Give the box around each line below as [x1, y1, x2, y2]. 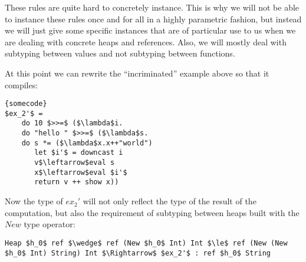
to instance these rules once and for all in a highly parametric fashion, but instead [5, 12, 302, 25]
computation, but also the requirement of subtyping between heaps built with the [5, 206, 300, 218]
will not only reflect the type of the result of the [83, 195, 256, 207]
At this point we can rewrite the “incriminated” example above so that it [5, 67, 269, 79]
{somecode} [5, 100, 47, 108]
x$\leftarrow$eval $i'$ [34, 168, 127, 177]
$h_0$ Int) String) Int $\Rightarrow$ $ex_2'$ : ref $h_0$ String [5, 248, 271, 257]
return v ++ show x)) [34, 178, 119, 187]
